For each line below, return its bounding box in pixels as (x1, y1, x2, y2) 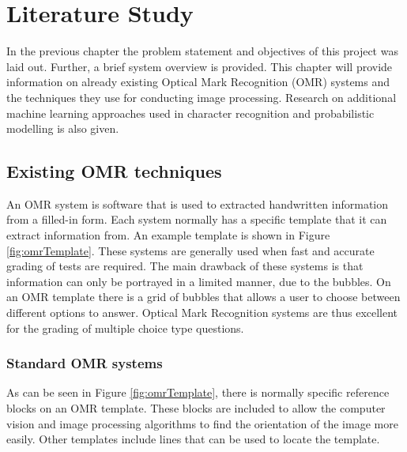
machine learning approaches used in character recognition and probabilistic (6, 104, 375, 121)
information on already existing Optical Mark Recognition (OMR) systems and (6, 73, 390, 90)
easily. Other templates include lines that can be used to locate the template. (6, 431, 380, 447)
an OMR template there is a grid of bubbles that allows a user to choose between (6, 288, 401, 305)
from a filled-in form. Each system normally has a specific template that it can (6, 211, 387, 228)
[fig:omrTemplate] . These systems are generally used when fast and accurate (6, 242, 375, 258)
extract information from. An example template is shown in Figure (6, 227, 330, 243)
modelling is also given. (6, 120, 119, 137)
